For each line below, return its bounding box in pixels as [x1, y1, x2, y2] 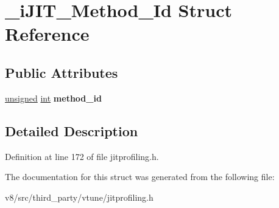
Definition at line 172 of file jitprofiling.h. [5, 150, 159, 162]
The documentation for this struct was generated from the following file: [5, 170, 275, 183]
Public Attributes [5, 63, 118, 81]
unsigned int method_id [5, 91, 102, 104]
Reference [5, 21, 90, 46]
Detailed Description [5, 121, 138, 140]
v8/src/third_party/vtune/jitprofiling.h [5, 190, 154, 203]
